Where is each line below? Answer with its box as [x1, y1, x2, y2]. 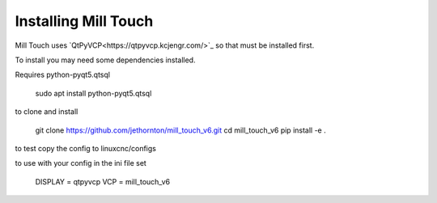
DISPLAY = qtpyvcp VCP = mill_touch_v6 [35, 176, 170, 186]
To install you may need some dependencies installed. [15, 55, 196, 65]
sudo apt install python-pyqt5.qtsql [35, 88, 152, 98]
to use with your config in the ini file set [15, 159, 147, 168]
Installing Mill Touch [15, 12, 154, 30]
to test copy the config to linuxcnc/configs [15, 143, 157, 153]
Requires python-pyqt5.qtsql [15, 70, 111, 80]
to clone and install [15, 107, 78, 116]
